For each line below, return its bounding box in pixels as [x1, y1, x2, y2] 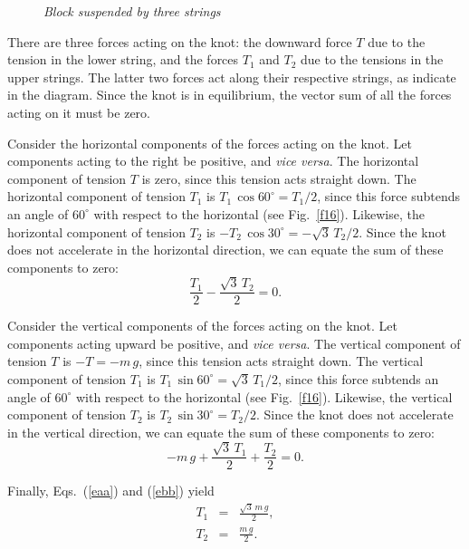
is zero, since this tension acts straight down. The [141, 169, 416, 188]
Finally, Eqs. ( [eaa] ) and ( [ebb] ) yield [7, 481, 215, 500]
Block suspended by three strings [43, 2, 221, 20]
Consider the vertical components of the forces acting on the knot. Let [7, 316, 398, 335]
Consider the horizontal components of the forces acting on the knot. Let [7, 133, 412, 152]
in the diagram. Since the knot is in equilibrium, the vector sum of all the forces [7, 85, 452, 104]
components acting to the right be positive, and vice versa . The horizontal [7, 151, 419, 170]
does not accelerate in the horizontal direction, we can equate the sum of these [7, 240, 444, 259]
